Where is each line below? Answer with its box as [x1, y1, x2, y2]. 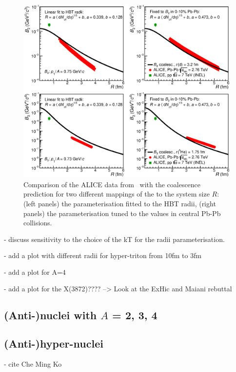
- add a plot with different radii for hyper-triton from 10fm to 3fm [4, 250, 202, 261]
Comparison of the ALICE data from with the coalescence [23, 179, 201, 189]
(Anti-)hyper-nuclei [4, 336, 103, 351]
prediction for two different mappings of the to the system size [23, 189, 210, 199]
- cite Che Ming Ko [4, 359, 62, 369]
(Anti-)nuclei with [4, 307, 97, 322]
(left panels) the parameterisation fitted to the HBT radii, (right [23, 198, 216, 209]
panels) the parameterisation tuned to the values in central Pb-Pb [23, 208, 221, 218]
